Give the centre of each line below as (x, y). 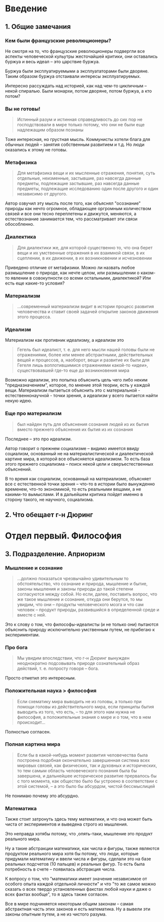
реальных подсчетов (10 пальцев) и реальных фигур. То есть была (75, 864)
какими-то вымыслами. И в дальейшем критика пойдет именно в (74, 494)
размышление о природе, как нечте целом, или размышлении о (72, 273)
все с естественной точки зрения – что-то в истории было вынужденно (80, 484)
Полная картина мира (33, 744)
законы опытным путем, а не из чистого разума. (56, 914)
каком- (148, 273)
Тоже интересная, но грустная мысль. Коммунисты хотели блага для (78, 140)
